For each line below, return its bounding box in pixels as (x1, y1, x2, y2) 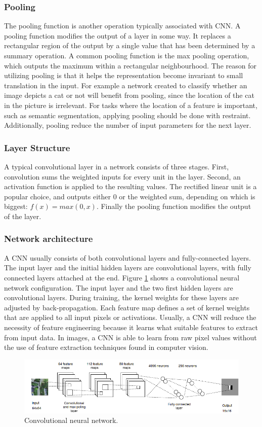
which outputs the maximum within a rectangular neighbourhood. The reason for (4, 60, 256, 70)
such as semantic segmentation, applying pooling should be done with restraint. (4, 110, 251, 120)
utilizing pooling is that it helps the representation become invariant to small (4, 70, 243, 81)
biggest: (4, 201, 28, 211)
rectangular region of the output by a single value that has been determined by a (4, 40, 255, 51)
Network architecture (4, 232, 93, 245)
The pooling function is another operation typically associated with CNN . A (4, 20, 241, 31)
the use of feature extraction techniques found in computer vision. (4, 342, 208, 352)
